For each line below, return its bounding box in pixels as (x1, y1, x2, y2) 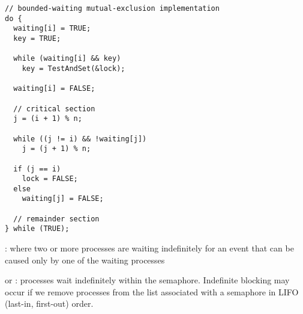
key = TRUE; (13, 34, 61, 43)
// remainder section (13, 214, 100, 223)
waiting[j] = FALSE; (22, 194, 104, 203)
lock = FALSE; (22, 174, 78, 183)
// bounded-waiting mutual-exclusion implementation (5, 4, 220, 13)
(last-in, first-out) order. (5, 297, 94, 310)
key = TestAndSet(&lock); (22, 64, 125, 73)
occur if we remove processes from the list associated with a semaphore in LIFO (5, 285, 299, 298)
